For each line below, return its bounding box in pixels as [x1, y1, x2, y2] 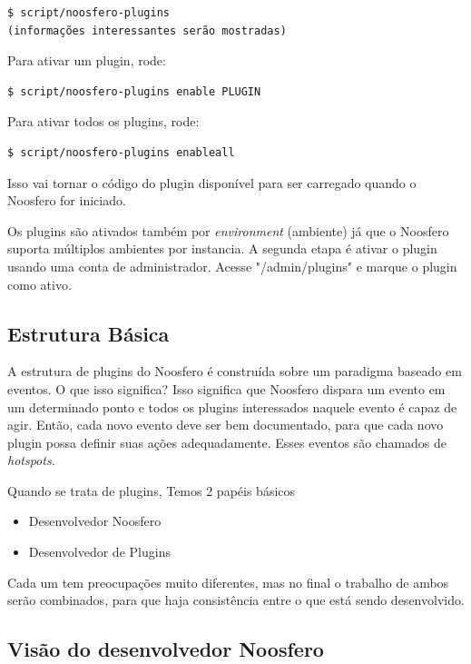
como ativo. [7, 274, 72, 293]
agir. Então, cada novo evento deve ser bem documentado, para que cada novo [7, 415, 444, 434]
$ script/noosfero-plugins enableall [7, 145, 235, 159]
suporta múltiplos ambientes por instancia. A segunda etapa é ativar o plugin [7, 239, 437, 258]
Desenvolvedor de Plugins [28, 542, 171, 561]
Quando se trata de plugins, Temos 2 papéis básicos [7, 481, 296, 500]
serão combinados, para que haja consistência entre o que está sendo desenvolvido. [7, 590, 465, 609]
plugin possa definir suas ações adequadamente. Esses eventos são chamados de [7, 432, 447, 451]
